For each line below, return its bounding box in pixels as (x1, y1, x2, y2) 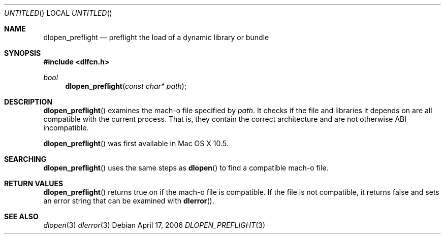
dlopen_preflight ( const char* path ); (65, 82, 187, 90)
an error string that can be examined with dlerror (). (43, 196, 214, 205)
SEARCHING (4, 155, 47, 163)
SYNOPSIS (4, 49, 41, 57)
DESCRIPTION (4, 97, 53, 106)
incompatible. (43, 123, 89, 132)
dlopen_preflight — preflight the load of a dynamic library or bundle (43, 33, 269, 42)
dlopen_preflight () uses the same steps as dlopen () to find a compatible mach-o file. (43, 163, 329, 172)
